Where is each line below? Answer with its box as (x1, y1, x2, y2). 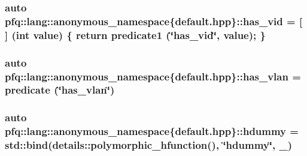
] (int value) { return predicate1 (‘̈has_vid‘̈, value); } (5, 27, 266, 42)
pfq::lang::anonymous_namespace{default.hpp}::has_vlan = (5, 68, 301, 83)
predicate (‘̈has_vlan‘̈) (5, 82, 115, 97)
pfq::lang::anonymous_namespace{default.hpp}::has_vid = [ (5, 13, 303, 28)
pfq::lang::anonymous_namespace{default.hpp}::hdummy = (5, 124, 299, 139)
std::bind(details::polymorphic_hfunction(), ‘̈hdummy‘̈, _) (5, 137, 292, 152)
